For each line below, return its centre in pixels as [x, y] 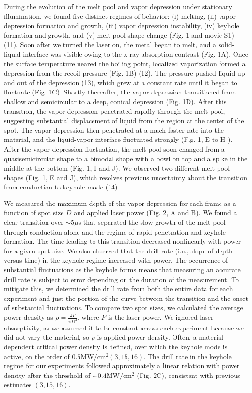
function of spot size [34, 212]
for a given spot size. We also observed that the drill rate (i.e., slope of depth [118, 250]
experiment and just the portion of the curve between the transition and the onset [126, 298]
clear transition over [34, 222]
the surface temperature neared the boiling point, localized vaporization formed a [125, 63]
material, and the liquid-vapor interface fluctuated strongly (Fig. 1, [103, 139]
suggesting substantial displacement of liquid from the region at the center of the [124, 120]
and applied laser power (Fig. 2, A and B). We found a [155, 212]
